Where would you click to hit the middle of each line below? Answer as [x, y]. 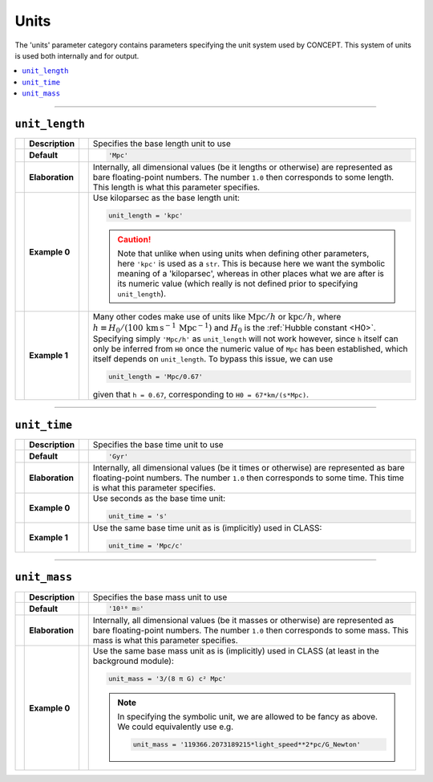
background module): [133, 661]
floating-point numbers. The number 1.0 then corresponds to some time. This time [248, 478]
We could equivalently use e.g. [176, 727]
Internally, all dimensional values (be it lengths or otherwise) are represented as [243, 167]
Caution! [134, 239]
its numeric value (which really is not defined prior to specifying [238, 283]
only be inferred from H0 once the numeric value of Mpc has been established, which [250, 349]
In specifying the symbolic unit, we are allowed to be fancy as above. [248, 717]
